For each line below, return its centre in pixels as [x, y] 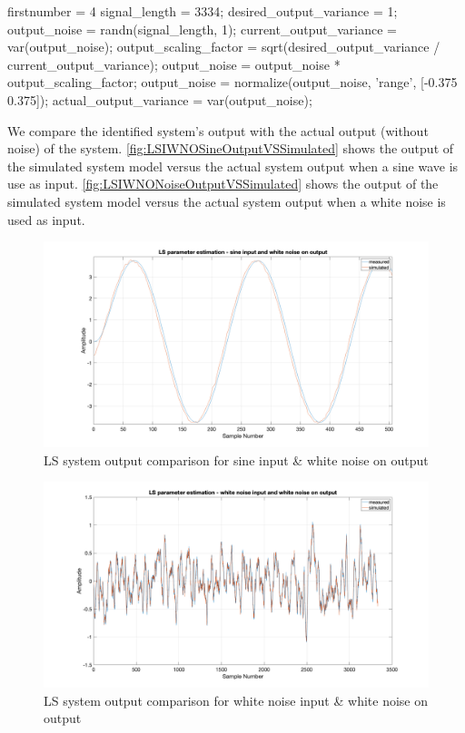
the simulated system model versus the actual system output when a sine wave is [233, 166]
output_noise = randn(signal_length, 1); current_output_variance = [202, 29]
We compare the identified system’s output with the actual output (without [218, 130]
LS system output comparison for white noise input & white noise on [236, 700]
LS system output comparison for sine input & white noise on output [236, 459]
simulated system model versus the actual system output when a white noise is [227, 201]
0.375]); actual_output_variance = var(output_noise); [160, 99]
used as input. [46, 219]
